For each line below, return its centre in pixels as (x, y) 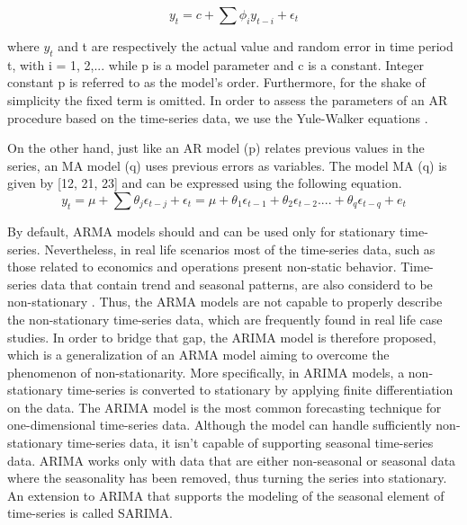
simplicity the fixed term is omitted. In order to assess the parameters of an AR (228, 99)
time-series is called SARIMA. (90, 513)
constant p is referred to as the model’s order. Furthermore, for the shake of (216, 82)
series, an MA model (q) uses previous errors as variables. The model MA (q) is (227, 165)
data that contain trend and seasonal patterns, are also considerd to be (237, 284)
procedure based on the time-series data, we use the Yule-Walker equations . (218, 117)
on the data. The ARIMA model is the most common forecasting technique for (225, 407)
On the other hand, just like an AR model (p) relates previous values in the (216, 148)
